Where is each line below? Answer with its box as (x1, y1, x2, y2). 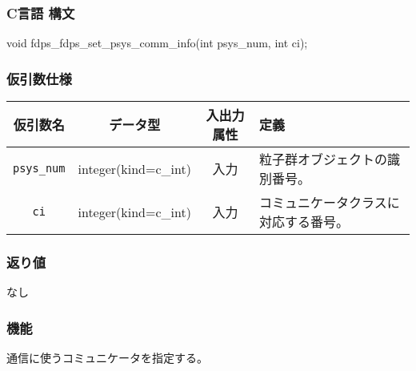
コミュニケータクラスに (258, 193, 400, 212)
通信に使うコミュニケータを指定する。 (6, 349, 208, 366)
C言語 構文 (6, 2, 75, 22)
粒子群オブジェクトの (258, 150, 387, 169)
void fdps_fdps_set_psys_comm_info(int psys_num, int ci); (6, 34, 308, 51)
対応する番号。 (258, 212, 349, 232)
